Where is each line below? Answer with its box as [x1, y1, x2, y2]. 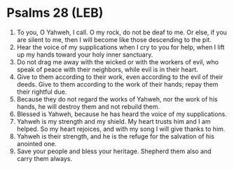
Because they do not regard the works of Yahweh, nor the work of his [16, 94, 218, 103]
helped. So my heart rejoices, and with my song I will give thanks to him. [16, 125, 226, 133]
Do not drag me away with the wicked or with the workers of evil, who [16, 57, 219, 66]
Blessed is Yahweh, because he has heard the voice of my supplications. [16, 110, 227, 118]
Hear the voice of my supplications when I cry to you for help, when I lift [16, 43, 225, 51]
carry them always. [16, 154, 73, 162]
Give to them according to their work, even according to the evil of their [16, 72, 223, 81]
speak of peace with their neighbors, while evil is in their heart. [16, 65, 199, 73]
